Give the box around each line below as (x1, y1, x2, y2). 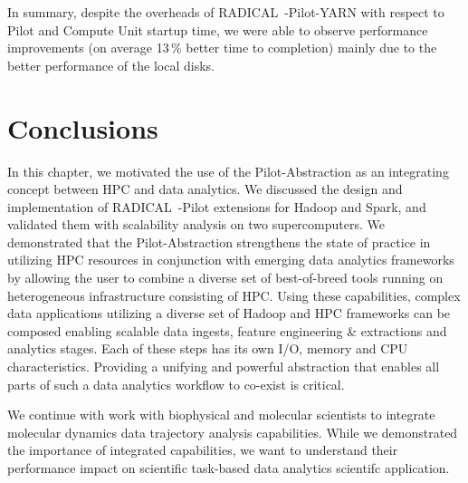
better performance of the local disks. (7, 55, 215, 74)
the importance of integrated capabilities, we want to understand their (7, 440, 398, 459)
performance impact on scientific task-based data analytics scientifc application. (7, 459, 450, 477)
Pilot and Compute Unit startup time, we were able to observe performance (7, 20, 428, 39)
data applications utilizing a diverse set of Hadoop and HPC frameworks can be (7, 304, 451, 323)
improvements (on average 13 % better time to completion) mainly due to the (7, 38, 437, 57)
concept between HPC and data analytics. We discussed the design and (7, 179, 403, 198)
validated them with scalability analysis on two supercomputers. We (7, 215, 385, 234)
